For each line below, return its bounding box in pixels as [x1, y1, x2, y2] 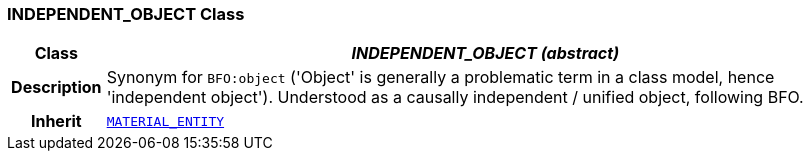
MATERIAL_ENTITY [106, 113, 225, 129]
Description [11, 77, 102, 98]
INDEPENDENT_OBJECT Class [7, 4, 245, 24]
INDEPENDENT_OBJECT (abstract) [351, 43, 620, 64]
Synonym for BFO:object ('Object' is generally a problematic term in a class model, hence [106, 67, 775, 88]
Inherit [30, 111, 82, 132]
